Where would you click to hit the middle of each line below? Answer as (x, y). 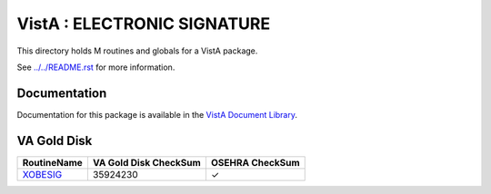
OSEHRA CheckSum (255, 162)
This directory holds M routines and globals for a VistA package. (137, 51)
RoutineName (53, 162)
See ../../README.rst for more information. (96, 67)
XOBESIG (42, 174)
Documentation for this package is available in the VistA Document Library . (157, 114)
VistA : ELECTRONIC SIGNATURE (144, 24)
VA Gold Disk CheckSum (147, 162)
